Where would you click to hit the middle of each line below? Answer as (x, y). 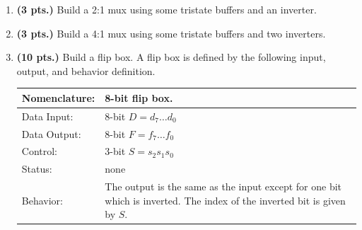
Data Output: (51, 133)
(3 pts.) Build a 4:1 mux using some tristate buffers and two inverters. (171, 33)
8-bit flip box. (139, 97)
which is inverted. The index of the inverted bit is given (225, 200)
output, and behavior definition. (86, 70)
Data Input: (47, 116)
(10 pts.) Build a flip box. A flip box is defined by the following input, (171, 57)
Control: (40, 151)
